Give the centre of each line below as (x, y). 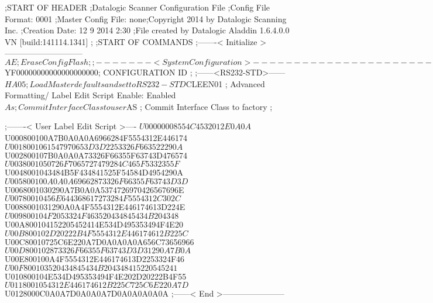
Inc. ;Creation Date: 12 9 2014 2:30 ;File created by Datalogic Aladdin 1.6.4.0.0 (147, 30)
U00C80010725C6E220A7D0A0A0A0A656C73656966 (99, 241)
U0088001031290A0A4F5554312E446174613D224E (95, 207)
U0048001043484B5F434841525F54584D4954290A (94, 172)
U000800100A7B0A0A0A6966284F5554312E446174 (96, 137)
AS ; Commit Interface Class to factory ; (200, 106)
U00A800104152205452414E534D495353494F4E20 (94, 224)
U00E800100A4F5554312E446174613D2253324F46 (95, 259)
